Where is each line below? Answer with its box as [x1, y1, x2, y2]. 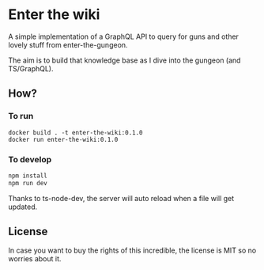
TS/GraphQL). [8, 63, 54, 73]
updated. [8, 202, 38, 211]
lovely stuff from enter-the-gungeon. [8, 40, 128, 49]
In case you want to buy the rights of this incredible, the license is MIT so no [8, 245, 257, 255]
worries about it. [8, 254, 62, 264]
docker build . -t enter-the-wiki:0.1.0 [8, 128, 144, 136]
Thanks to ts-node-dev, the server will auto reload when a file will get [8, 193, 235, 203]
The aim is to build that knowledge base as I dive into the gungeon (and [8, 55, 241, 65]
